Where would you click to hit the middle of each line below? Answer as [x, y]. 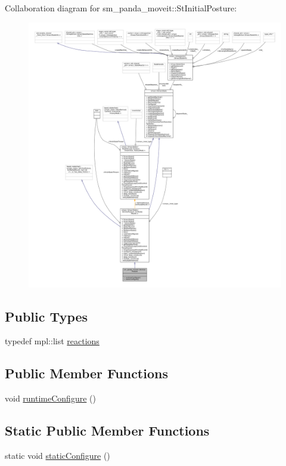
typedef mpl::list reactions [52, 341]
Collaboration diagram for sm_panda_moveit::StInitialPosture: [121, 8]
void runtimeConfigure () [50, 398]
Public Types [46, 316]
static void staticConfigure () [57, 455]
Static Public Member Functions [107, 430]
